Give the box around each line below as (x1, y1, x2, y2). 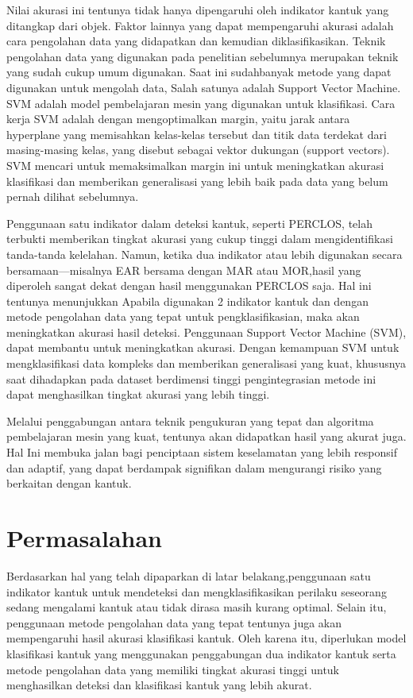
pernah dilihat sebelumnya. (6, 188, 139, 205)
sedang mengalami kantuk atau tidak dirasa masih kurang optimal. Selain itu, (6, 599, 387, 615)
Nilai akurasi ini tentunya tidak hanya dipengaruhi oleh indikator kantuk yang (6, 2, 389, 17)
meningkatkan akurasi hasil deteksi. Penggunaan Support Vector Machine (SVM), (6, 323, 407, 340)
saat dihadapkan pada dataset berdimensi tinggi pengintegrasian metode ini (6, 370, 376, 387)
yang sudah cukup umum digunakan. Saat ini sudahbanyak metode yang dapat (6, 64, 392, 80)
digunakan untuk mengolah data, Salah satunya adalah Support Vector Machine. (6, 79, 401, 95)
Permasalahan (6, 522, 163, 553)
